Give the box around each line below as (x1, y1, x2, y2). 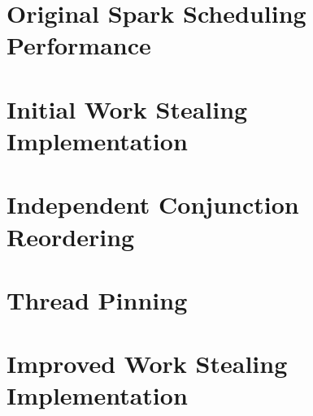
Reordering (7, 219, 135, 253)
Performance (7, 28, 151, 62)
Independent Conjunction (7, 188, 299, 221)
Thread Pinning (7, 283, 188, 316)
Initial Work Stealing (7, 92, 248, 125)
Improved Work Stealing (7, 347, 288, 380)
